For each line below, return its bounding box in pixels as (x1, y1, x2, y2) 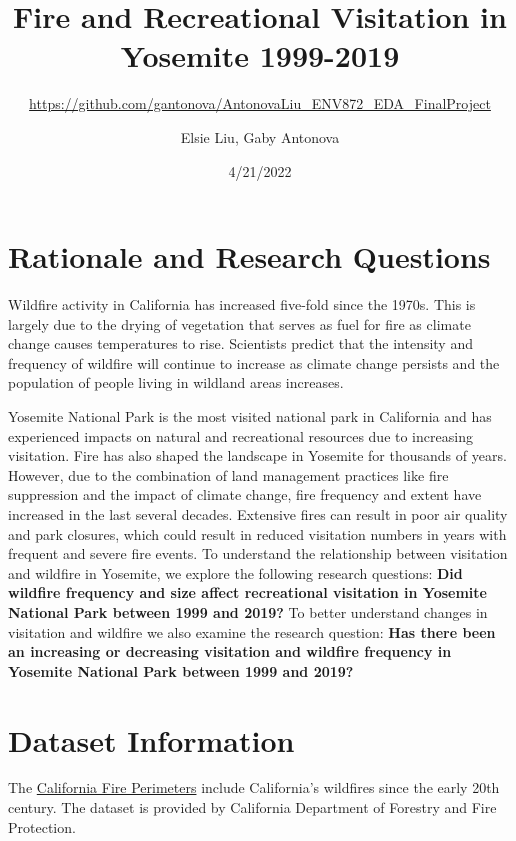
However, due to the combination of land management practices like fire (8, 464, 449, 485)
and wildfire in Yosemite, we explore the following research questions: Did (8, 562, 463, 583)
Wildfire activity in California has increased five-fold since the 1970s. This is (8, 294, 476, 315)
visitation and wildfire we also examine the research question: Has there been (8, 621, 496, 642)
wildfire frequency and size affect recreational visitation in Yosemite (8, 582, 487, 603)
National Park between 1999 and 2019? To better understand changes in (8, 601, 488, 622)
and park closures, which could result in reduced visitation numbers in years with (8, 523, 507, 544)
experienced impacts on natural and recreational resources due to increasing (8, 425, 473, 446)
